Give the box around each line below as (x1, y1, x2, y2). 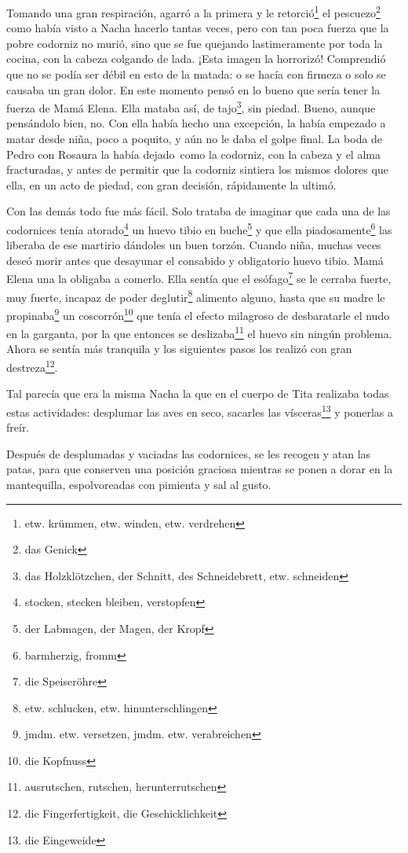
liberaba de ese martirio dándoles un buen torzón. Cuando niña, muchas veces (6, 237, 381, 253)
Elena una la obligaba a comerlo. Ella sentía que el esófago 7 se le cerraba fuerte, (6, 268, 392, 287)
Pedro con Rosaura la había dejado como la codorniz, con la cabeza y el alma (6, 145, 381, 162)
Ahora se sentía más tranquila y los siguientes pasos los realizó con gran (6, 340, 352, 357)
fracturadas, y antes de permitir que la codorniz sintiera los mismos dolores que (6, 161, 388, 178)
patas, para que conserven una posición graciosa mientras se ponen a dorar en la (6, 461, 393, 477)
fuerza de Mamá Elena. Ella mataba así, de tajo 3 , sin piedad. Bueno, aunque (6, 97, 376, 116)
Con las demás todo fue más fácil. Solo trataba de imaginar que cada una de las (6, 203, 391, 219)
